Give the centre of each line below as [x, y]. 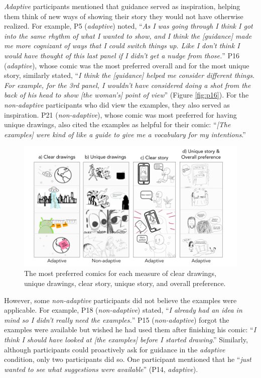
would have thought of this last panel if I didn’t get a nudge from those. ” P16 [122, 55]
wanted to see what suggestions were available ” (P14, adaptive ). [101, 369]
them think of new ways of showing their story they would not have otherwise [124, 16]
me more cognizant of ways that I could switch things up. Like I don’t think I [122, 45]
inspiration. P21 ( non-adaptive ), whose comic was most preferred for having [120, 114]
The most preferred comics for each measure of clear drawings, [120, 273]
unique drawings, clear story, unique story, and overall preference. [125, 283]
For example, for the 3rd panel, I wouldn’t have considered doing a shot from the [127, 85]
